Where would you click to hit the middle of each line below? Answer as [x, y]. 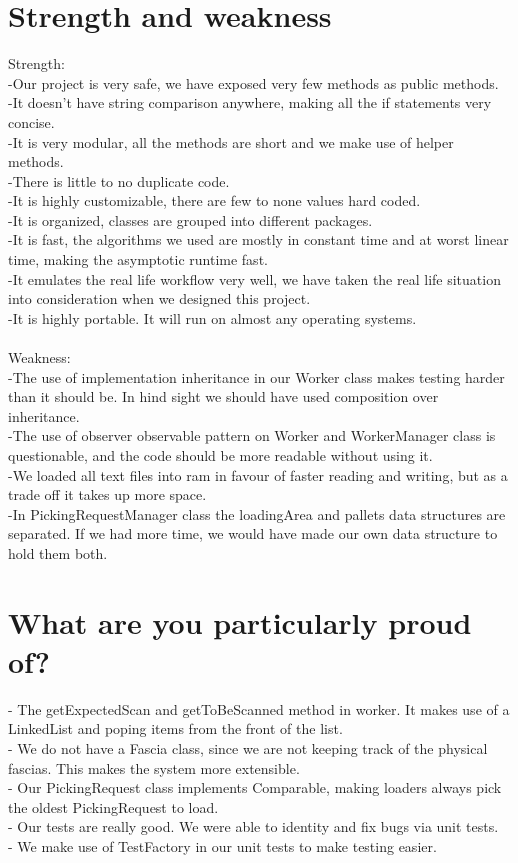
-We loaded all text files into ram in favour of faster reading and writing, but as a [258, 474]
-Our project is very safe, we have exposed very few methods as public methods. [253, 82]
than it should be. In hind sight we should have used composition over [223, 396]
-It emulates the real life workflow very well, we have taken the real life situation [254, 278]
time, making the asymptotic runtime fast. [138, 259]
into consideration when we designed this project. [159, 298]
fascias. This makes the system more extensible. [154, 767]
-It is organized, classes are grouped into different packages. [190, 219]
